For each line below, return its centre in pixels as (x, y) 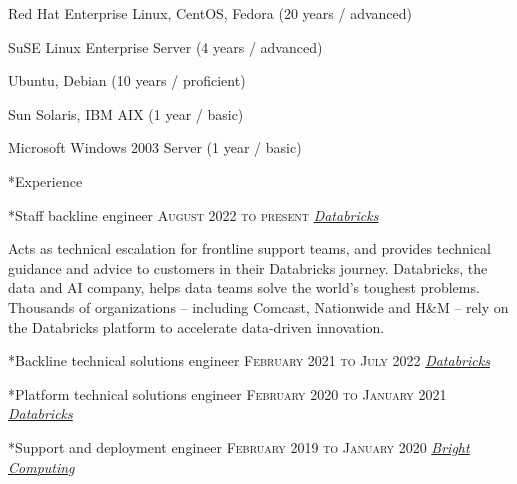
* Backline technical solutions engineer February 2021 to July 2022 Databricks (249, 360)
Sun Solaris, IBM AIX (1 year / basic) (126, 113)
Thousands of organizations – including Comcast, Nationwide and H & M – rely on (258, 306)
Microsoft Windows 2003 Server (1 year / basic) (155, 147)
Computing (41, 466)
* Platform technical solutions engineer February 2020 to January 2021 (227, 393)
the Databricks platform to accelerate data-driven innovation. (196, 326)
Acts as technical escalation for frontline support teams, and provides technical (249, 248)
